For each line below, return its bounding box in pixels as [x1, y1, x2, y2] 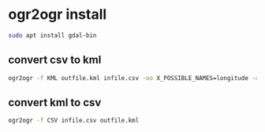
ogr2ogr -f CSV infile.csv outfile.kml [8, 116, 140, 125]
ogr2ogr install [8, 5, 107, 24]
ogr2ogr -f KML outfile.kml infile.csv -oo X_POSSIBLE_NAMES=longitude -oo [8, 74, 263, 82]
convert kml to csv [8, 96, 102, 109]
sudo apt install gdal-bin [8, 31, 97, 39]
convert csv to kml [8, 53, 102, 67]
